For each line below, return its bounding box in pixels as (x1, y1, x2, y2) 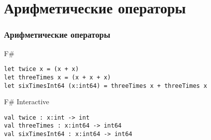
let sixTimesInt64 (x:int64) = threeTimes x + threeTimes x (4, 82, 208, 89)
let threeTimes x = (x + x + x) (4, 73, 111, 81)
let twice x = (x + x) (4, 66, 79, 73)
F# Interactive (4, 96, 49, 107)
